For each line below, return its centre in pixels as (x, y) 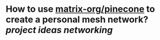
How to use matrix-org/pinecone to (80, 9)
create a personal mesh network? (77, 20)
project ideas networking (59, 30)
